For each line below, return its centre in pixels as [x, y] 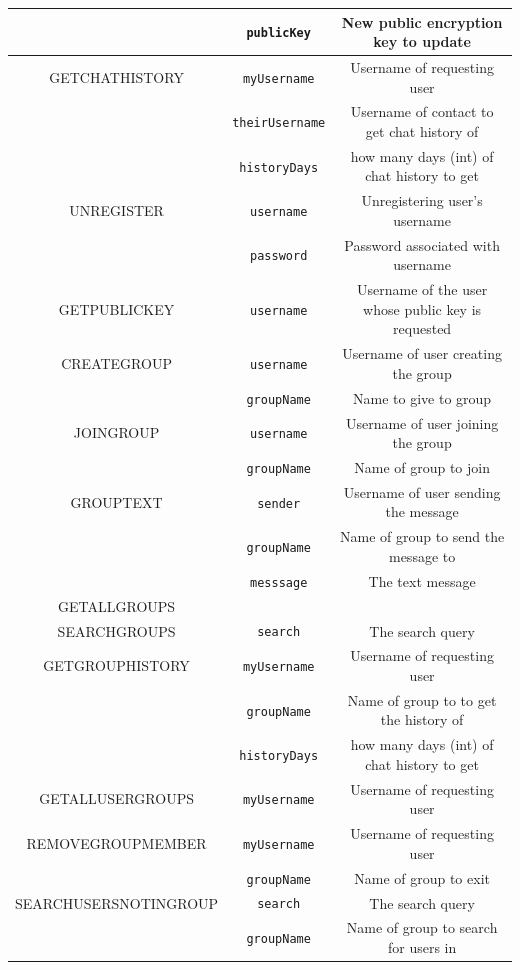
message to [422, 555]
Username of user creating [422, 353]
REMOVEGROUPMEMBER [116, 842]
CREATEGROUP [116, 362]
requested [422, 328]
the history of [422, 719]
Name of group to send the [422, 536]
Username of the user [422, 289]
